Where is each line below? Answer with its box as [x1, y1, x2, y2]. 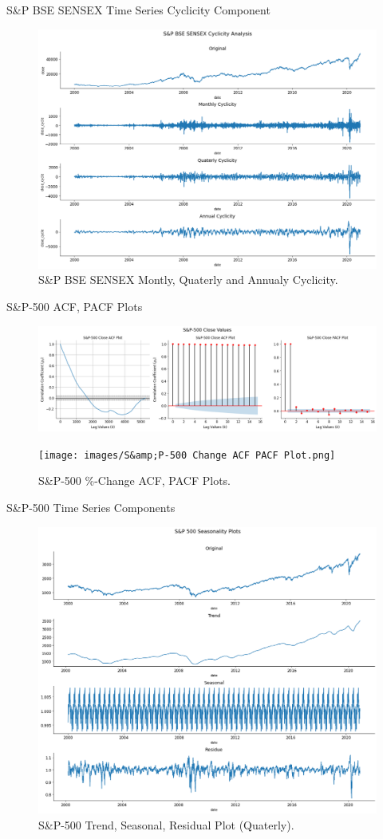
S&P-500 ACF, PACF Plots [6, 297, 143, 314]
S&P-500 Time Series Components [6, 498, 176, 515]
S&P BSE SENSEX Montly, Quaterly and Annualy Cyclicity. [38, 271, 338, 288]
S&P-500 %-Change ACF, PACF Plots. [38, 472, 231, 489]
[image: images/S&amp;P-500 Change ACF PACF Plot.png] [38, 449, 336, 461]
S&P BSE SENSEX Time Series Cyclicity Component [6, 2, 270, 18]
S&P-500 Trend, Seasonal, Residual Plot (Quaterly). [38, 816, 294, 833]
